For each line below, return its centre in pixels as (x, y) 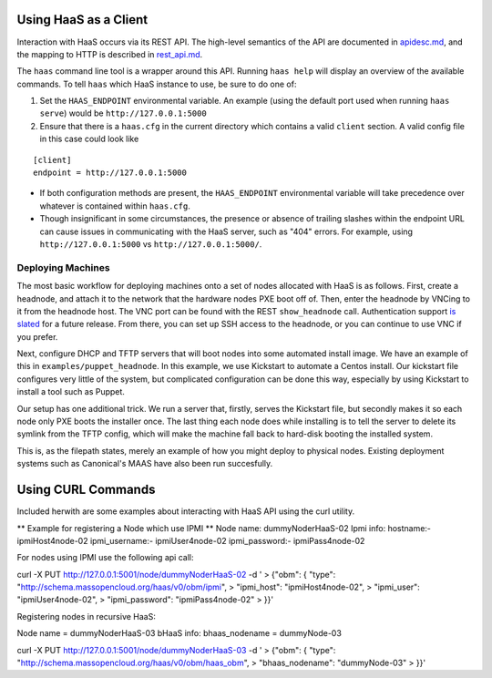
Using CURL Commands (86, 490)
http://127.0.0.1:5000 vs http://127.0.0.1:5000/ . (151, 244)
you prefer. (37, 336)
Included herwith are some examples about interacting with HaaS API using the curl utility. (186, 511)
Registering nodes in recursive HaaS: (87, 616)
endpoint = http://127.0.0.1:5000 (110, 173)
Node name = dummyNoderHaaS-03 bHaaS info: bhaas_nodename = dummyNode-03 (179, 633)
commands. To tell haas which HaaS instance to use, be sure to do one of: (157, 84)
